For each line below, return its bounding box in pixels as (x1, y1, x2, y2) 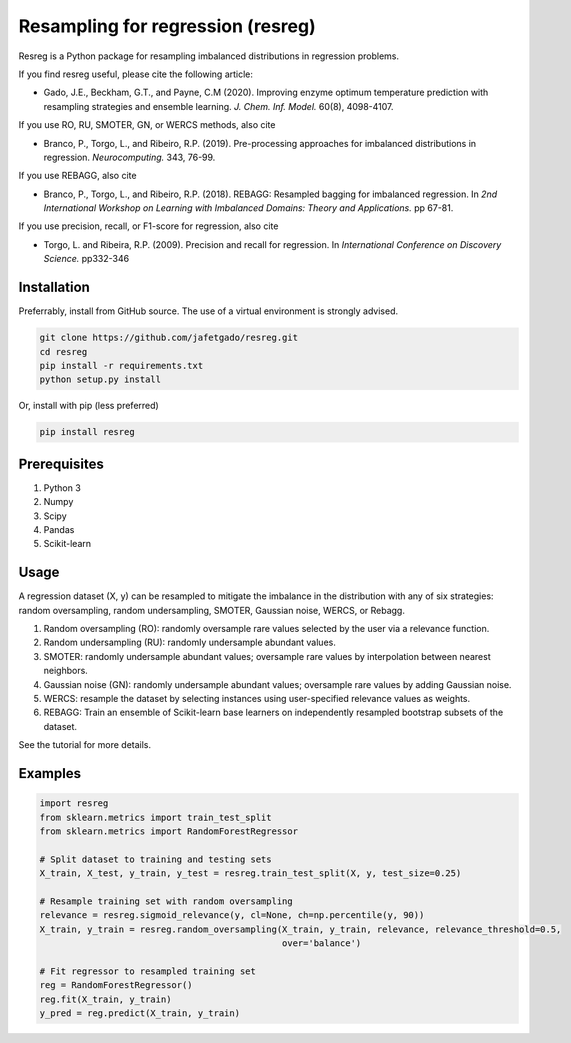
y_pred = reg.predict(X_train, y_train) (39, 1008, 240, 1019)
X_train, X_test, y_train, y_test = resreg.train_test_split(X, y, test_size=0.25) (39, 868, 462, 879)
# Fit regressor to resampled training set (39, 965, 257, 977)
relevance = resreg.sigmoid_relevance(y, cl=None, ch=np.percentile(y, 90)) (39, 910, 425, 921)
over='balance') (281, 938, 362, 949)
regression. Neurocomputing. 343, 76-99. (43, 151, 216, 163)
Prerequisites (18, 455, 104, 472)
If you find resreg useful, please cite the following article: (18, 68, 254, 80)
